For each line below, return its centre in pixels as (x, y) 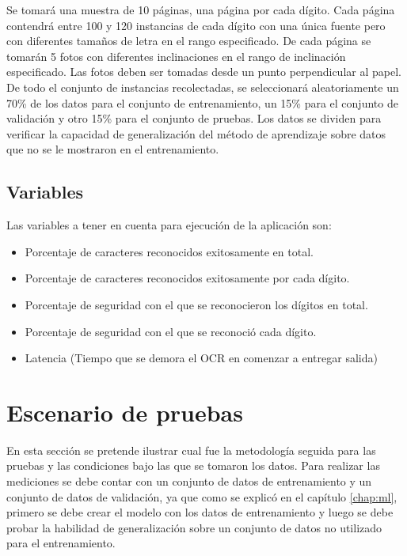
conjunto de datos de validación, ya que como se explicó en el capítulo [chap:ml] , (202, 496)
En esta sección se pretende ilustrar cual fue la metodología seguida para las (191, 450)
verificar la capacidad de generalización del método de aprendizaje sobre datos (196, 133)
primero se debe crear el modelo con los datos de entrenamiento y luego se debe (200, 512)
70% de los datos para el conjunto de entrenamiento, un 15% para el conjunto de (202, 102)
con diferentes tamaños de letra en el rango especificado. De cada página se (189, 41)
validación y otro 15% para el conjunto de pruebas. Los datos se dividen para (194, 118)
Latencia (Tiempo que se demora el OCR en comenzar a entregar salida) (201, 358)
